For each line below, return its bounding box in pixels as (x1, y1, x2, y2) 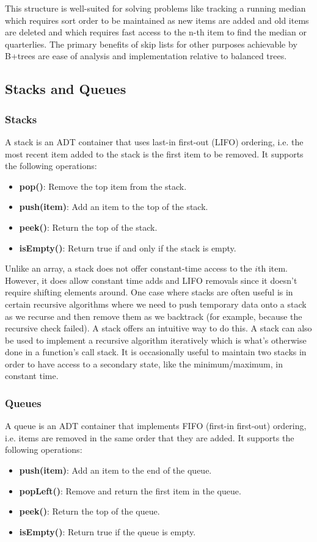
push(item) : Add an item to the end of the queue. (19, 464, 212, 477)
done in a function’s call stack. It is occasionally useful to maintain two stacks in (5, 345, 307, 358)
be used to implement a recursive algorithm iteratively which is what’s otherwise (5, 333, 307, 346)
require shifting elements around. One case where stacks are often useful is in (5, 286, 293, 298)
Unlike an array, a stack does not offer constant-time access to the (5, 262, 252, 275)
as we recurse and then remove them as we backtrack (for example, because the (5, 309, 302, 322)
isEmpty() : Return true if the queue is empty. (19, 525, 196, 538)
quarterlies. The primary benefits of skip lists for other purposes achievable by (5, 37, 297, 50)
